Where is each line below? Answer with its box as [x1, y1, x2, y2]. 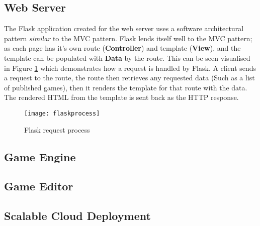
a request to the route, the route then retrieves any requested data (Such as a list [4, 72, 255, 83]
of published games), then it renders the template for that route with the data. [4, 82, 247, 92]
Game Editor [4, 178, 73, 194]
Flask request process [24, 124, 90, 135]
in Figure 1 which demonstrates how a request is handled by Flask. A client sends [4, 62, 256, 73]
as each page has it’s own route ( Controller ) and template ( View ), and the [4, 43, 241, 53]
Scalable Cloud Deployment [4, 208, 151, 223]
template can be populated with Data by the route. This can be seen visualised [4, 52, 250, 63]
